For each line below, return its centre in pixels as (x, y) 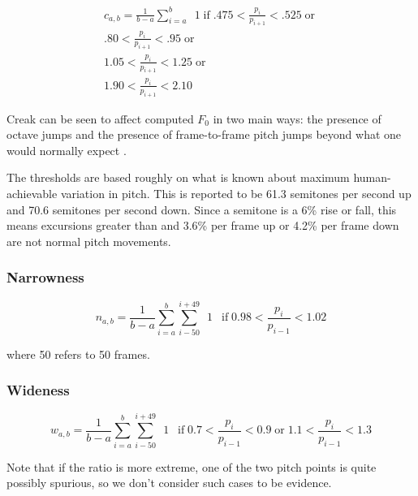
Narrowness (45, 277)
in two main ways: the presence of (297, 118)
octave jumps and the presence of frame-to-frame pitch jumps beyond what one (204, 134)
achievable (32, 193)
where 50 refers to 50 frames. (78, 354)
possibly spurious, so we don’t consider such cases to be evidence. (169, 483)
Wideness (38, 390)
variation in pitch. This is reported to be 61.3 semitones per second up (236, 193)
